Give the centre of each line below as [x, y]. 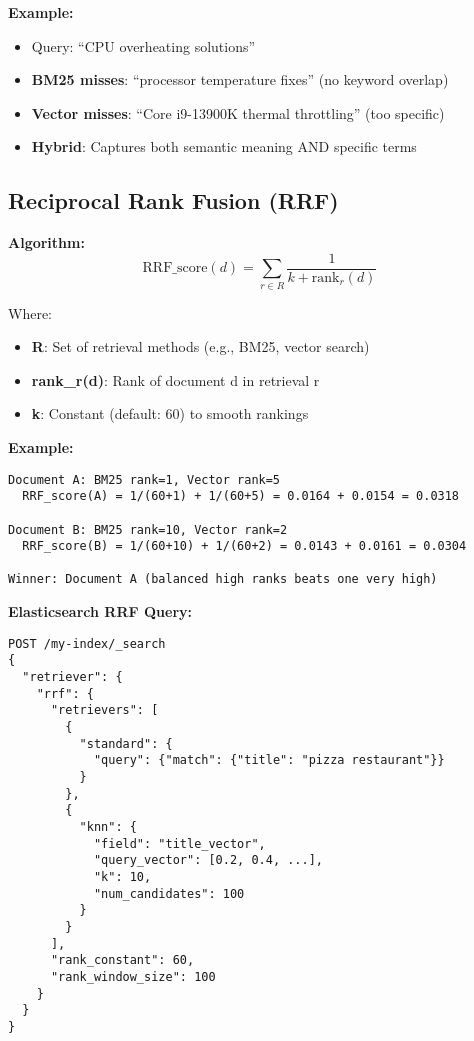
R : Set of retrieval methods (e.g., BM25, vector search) [200, 346]
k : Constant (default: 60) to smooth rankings [170, 413]
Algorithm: [46, 242]
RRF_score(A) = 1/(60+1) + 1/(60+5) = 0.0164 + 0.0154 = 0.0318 [241, 496]
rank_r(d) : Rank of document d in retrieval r [175, 379]
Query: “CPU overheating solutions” [143, 45]
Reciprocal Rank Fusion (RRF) [173, 200]
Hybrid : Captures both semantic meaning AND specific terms [224, 146]
